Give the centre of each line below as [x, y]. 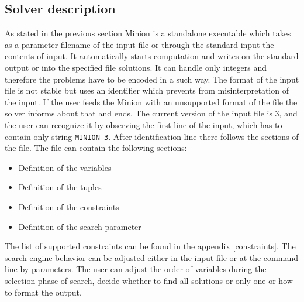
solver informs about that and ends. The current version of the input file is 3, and [151, 113]
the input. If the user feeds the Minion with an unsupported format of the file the [151, 102]
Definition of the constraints [69, 206]
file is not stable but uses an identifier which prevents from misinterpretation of [147, 90]
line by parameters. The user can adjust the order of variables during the [136, 269]
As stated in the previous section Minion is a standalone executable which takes [148, 33]
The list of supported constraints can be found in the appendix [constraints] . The [150, 246]
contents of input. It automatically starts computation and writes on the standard [152, 56]
